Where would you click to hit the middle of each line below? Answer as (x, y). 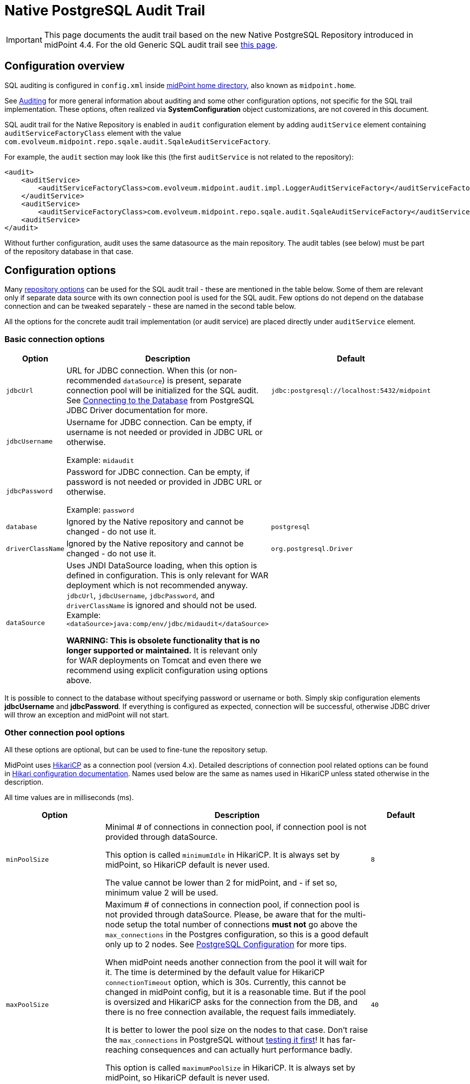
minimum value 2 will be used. (162, 892)
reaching (122, 1049)
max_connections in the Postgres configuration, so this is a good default (237, 934)
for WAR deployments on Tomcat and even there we (164, 661)
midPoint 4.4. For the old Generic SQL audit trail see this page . (161, 45)
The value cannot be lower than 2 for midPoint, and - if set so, (221, 882)
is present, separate (204, 381)
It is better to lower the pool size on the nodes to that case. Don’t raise (236, 1030)
